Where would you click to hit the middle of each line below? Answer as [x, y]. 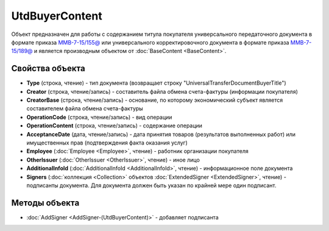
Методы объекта [45, 203]
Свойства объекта [48, 69]
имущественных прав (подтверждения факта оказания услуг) [107, 143]
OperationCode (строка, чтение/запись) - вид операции [99, 117]
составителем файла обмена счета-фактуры [85, 108]
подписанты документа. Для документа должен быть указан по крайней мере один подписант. [151, 185]
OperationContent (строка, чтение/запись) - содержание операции [114, 126]
